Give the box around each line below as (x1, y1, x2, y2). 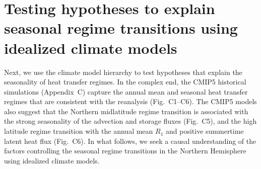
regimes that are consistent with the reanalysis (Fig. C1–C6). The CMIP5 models (4, 96, 257, 107)
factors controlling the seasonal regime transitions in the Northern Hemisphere (4, 145, 246, 156)
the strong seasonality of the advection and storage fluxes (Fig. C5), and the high (4, 116, 257, 126)
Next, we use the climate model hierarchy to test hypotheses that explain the (4, 66, 242, 77)
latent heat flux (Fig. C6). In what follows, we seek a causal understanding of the (4, 135, 256, 146)
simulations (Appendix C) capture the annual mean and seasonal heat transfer (4, 86, 248, 97)
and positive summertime (166, 126, 244, 136)
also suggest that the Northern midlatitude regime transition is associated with (4, 106, 248, 116)
